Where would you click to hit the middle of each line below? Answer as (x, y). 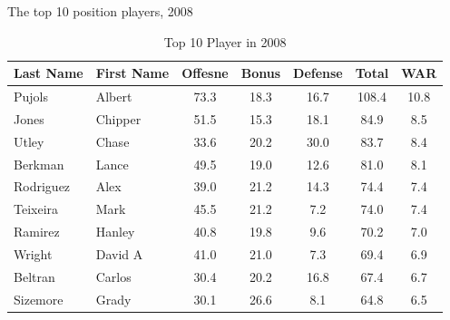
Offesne (205, 73)
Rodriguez (42, 186)
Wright (33, 253)
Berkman (39, 164)
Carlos (113, 276)
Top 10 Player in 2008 (225, 41)
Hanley (115, 232)
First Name (132, 73)
